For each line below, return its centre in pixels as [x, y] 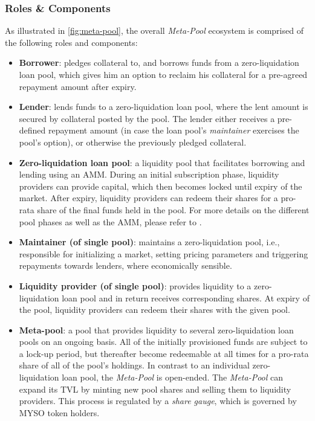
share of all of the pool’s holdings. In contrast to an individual [134, 365]
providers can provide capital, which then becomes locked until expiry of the [161, 186]
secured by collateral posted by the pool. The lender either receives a [147, 118]
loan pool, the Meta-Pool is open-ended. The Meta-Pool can [173, 377]
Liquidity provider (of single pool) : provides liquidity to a [135, 285]
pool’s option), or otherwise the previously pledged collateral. [133, 142]
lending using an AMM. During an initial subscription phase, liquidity [149, 174]
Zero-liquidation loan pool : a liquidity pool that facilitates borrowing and [162, 162]
